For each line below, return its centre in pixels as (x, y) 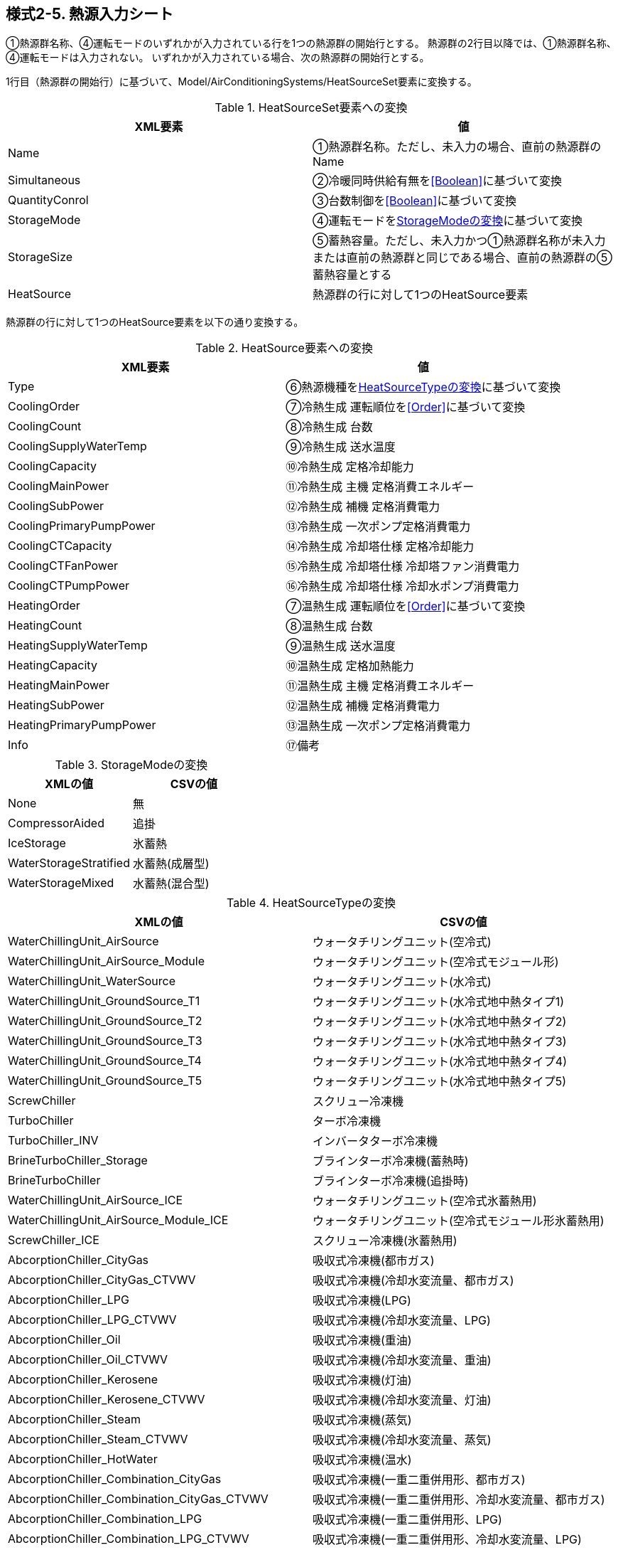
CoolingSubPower (56, 506)
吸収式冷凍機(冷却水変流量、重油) (402, 1360)
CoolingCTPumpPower (69, 586)
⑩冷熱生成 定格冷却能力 (350, 467)
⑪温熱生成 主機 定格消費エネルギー (380, 686)
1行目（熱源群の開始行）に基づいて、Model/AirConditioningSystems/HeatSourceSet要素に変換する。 (242, 82)
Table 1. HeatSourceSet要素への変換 (311, 108)
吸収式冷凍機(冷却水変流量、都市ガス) (413, 1281)
